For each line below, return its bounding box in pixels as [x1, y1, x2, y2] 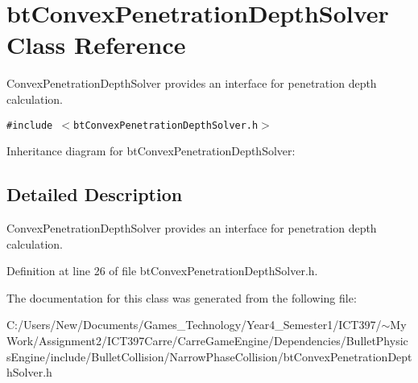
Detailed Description [6, 182, 183, 207]
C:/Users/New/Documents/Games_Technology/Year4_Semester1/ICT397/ [6, 316, 382, 333]
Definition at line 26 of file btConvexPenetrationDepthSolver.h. [6, 262, 318, 279]
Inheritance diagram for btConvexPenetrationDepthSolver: [6, 142, 296, 159]
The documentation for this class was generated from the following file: [6, 289, 357, 306]
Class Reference [6, 28, 186, 61]
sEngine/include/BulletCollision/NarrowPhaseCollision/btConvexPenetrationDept [6, 348, 412, 364]
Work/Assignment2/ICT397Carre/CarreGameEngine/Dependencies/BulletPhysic [6, 332, 408, 348]
